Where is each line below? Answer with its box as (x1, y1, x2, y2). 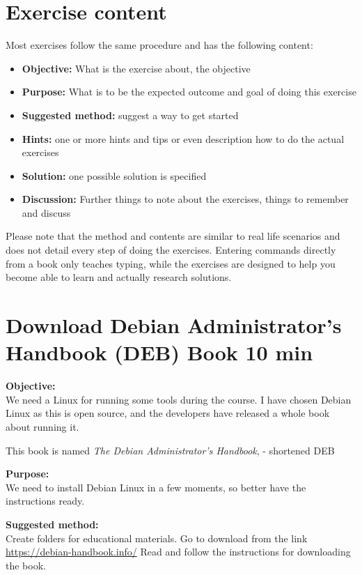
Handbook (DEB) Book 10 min (6, 338, 313, 367)
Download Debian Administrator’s (6, 311, 342, 339)
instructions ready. (6, 493, 85, 508)
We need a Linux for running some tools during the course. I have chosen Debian (6, 392, 352, 406)
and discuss (22, 205, 71, 220)
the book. (6, 558, 46, 572)
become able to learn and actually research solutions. (6, 270, 232, 284)
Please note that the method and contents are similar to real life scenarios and (6, 229, 340, 243)
